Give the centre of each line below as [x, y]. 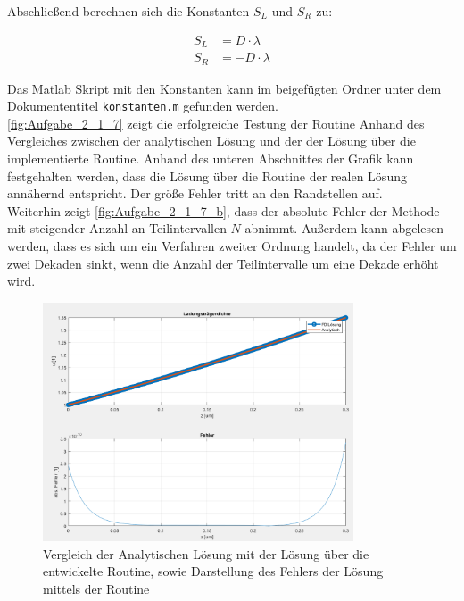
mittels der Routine [96, 588]
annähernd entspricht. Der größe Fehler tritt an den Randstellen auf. [195, 193]
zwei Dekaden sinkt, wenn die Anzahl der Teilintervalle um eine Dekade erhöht [223, 263]
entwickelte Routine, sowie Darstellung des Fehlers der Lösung [213, 571]
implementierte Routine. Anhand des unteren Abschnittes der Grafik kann [211, 158]
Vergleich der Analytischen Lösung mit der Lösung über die [206, 553]
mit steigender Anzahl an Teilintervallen [117, 228]
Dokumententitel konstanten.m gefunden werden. [143, 106]
